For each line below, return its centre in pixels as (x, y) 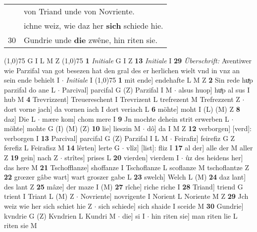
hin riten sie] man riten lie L (194, 215)
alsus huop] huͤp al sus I (214, 89)
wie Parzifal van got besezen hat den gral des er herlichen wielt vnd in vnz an (122, 70)
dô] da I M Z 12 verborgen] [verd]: (199, 128)
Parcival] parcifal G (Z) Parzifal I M (117, 89)
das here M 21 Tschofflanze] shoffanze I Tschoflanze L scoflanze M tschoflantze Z (127, 167)
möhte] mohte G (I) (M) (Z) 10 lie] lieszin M (72, 128)
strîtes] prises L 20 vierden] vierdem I (122, 157)
